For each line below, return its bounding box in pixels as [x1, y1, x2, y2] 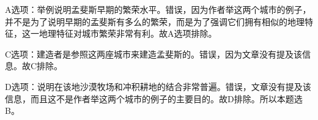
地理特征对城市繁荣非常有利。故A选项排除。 [39, 27, 217, 40]
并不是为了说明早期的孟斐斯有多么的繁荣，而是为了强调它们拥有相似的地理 [5, 15, 305, 28]
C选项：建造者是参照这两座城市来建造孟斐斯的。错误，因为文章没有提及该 [5, 47, 303, 60]
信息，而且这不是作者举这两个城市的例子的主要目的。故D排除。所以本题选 [5, 92, 303, 105]
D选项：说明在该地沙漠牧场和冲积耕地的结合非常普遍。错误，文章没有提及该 [5, 80, 311, 92]
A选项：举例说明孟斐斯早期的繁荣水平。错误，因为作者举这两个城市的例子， [5, 3, 311, 15]
